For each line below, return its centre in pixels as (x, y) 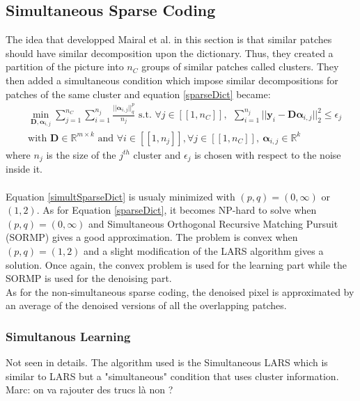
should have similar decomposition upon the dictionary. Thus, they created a (170, 53)
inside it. (24, 169)
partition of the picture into (65, 66)
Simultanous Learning (68, 336)
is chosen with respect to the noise (268, 154)
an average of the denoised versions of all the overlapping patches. (146, 305)
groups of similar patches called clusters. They (240, 66)
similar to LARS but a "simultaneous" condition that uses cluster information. (172, 376)
